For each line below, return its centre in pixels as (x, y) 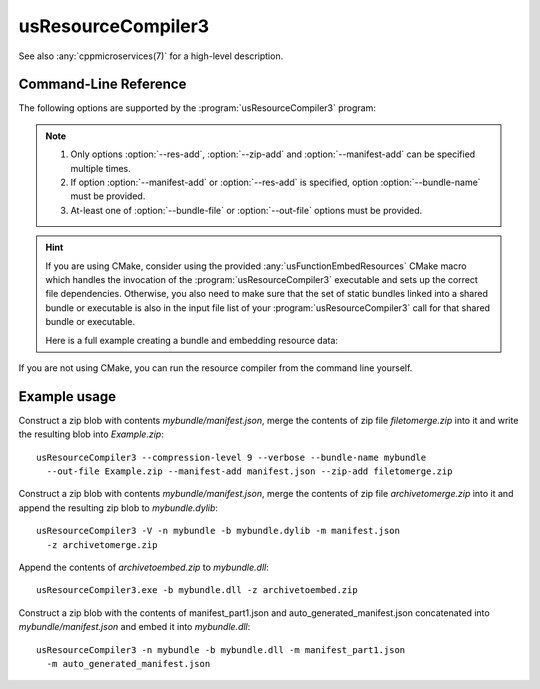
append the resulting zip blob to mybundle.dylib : (118, 507)
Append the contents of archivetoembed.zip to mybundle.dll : (143, 567)
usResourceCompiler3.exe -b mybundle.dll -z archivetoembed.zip (197, 590)
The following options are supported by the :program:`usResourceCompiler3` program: (197, 108)
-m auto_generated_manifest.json (128, 663)
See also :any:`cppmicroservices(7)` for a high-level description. (151, 56)
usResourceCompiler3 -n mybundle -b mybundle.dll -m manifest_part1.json (221, 649)
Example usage (67, 396)
